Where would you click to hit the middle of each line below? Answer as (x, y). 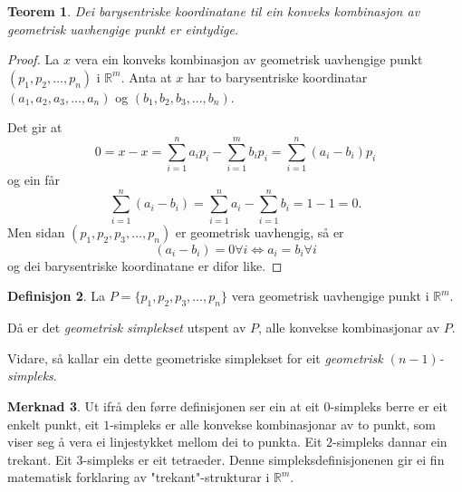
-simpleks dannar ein (390, 442)
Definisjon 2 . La (57, 296)
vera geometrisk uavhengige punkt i (330, 296)
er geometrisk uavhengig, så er (260, 232)
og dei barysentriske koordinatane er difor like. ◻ (145, 265)
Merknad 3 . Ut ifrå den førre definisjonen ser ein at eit (164, 405)
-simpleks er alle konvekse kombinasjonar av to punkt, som (273, 424)
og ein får (34, 180)
